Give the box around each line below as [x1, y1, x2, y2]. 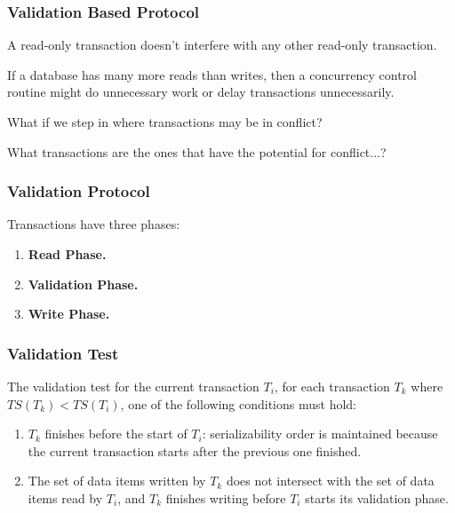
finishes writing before [165, 488, 286, 507]
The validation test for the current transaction [7, 377, 259, 395]
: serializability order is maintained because [202, 424, 438, 443]
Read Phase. [28, 245, 107, 263]
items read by [28, 488, 103, 507]
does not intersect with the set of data [226, 471, 435, 490]
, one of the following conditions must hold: [120, 394, 356, 413]
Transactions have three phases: [7, 215, 180, 233]
